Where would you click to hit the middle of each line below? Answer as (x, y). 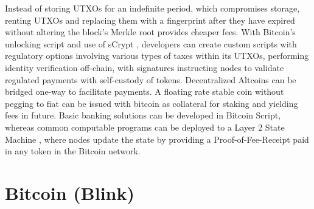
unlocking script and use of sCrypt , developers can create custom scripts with (151, 43)
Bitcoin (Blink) (70, 192)
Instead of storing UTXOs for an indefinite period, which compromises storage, (152, 8)
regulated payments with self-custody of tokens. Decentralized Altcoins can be (151, 79)
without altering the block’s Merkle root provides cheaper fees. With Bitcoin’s (150, 32)
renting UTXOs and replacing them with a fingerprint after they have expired (150, 20)
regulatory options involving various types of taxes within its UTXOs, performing (157, 56)
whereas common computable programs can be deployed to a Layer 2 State (145, 127)
